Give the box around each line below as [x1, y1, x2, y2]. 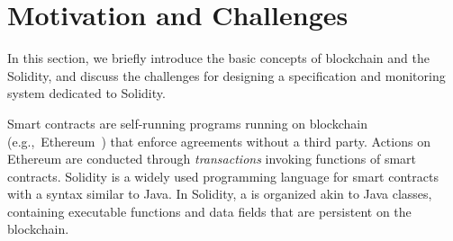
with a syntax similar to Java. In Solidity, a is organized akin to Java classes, [7, 184, 432, 203]
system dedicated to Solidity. [7, 84, 166, 103]
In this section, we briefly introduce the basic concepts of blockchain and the [7, 49, 430, 67]
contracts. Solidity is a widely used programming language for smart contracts [7, 166, 439, 185]
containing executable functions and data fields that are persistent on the [7, 201, 412, 220]
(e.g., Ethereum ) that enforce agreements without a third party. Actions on [7, 131, 430, 150]
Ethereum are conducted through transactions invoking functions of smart [7, 149, 416, 168]
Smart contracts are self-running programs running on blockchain [7, 113, 367, 132]
